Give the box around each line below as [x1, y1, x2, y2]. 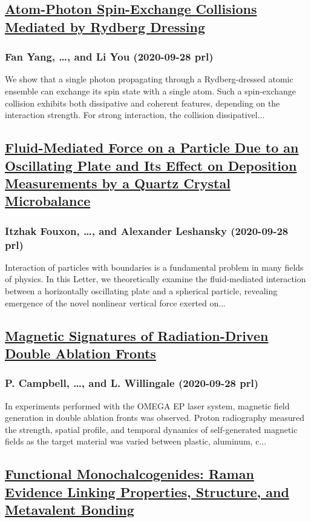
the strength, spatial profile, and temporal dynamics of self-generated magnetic [5, 423, 298, 435]
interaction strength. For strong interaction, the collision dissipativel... [5, 108, 265, 121]
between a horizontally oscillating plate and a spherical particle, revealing [5, 285, 278, 297]
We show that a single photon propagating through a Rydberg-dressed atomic [5, 73, 293, 85]
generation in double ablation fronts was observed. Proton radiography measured [5, 411, 305, 424]
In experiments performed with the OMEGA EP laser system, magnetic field [5, 399, 290, 412]
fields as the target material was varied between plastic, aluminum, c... [5, 435, 267, 448]
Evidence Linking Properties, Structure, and [5, 482, 289, 501]
